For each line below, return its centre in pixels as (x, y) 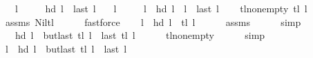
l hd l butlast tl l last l (66, 48)
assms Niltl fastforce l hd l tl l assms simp (153, 21)
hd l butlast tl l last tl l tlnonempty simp (140, 35)
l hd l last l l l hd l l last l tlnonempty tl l (161, 8)
